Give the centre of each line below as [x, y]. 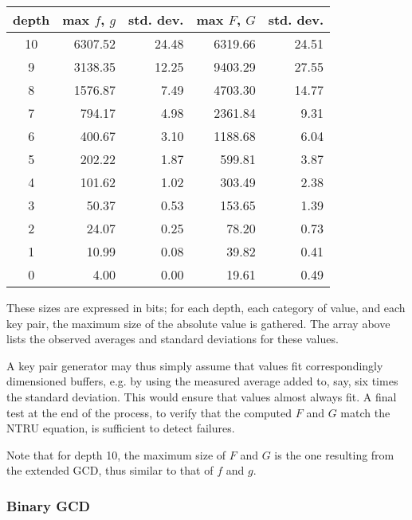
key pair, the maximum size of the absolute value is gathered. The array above [198, 323]
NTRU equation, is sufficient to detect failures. [121, 428]
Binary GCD [48, 505]
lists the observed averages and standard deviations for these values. [173, 339]
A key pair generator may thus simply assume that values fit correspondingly [195, 365]
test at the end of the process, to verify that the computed [149, 412]
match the [365, 412]
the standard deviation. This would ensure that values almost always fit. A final [202, 396]
